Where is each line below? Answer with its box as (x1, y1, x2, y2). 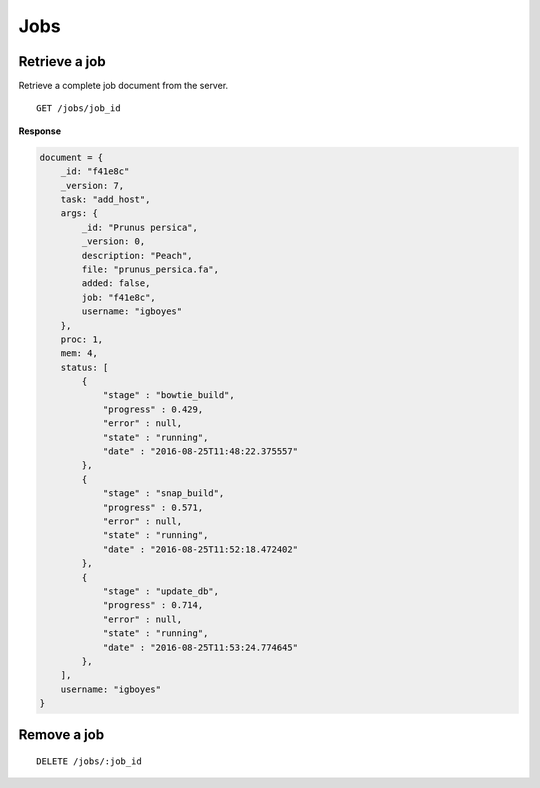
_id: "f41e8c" (60, 166, 130, 177)
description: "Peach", (81, 250, 194, 261)
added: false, (81, 278, 151, 289)
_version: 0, (81, 236, 146, 247)
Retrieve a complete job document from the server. (18, 80, 229, 92)
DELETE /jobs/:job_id (36, 756, 142, 767)
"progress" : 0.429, (102, 403, 204, 415)
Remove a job (18, 726, 105, 744)
